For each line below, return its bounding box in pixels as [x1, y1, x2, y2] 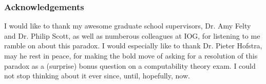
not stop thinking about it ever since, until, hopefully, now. [4, 70, 190, 81]
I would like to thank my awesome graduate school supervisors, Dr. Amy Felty [4, 20, 251, 31]
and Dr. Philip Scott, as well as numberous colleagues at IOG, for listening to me [4, 30, 260, 41]
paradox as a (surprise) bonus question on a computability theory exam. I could [4, 60, 256, 71]
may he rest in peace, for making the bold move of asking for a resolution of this [4, 50, 258, 61]
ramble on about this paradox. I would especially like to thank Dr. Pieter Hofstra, [4, 40, 262, 51]
